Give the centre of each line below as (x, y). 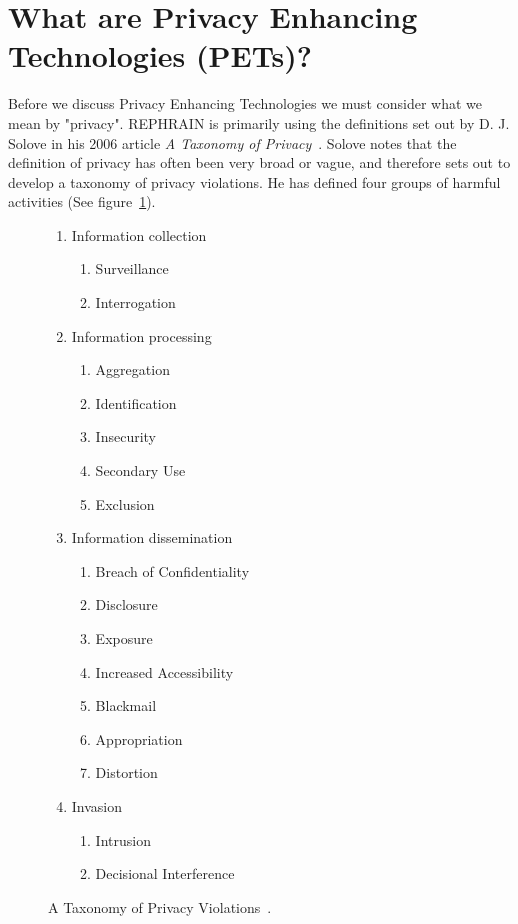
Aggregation (132, 369)
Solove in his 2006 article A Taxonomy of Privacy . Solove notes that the (232, 142)
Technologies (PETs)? (160, 55)
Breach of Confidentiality (172, 570)
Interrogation (135, 302)
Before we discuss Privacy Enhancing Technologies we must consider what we (245, 103)
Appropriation (139, 738)
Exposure (124, 638)
